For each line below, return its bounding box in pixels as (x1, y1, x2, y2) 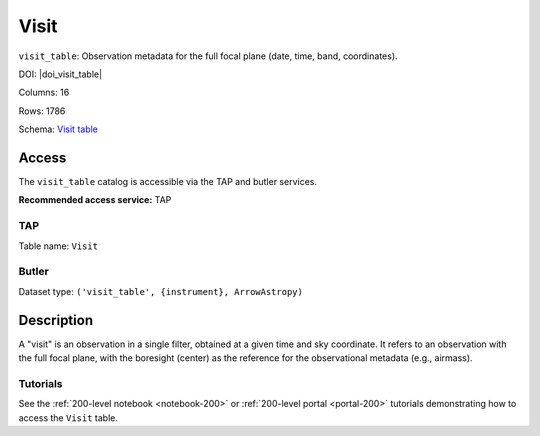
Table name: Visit (18, 240, 99, 252)
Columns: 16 (18, 86, 70, 99)
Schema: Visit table (18, 123, 99, 135)
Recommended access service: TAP (18, 194, 172, 206)
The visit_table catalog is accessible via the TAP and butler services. (18, 176, 317, 188)
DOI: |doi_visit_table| (18, 68, 103, 80)
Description (18, 311, 94, 329)
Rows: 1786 (18, 105, 66, 117)
